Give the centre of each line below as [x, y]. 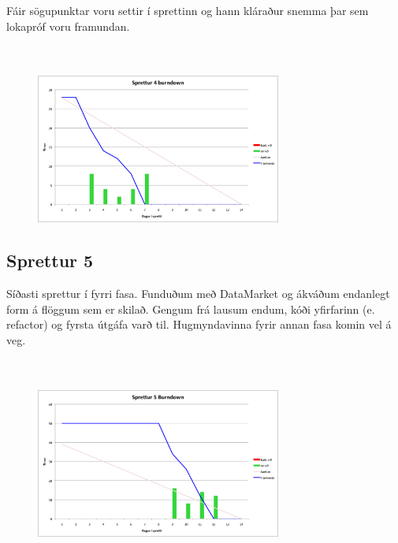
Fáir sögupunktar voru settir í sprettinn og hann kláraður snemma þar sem [188, 10]
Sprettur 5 [50, 260]
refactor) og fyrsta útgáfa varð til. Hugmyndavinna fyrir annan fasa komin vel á [199, 324]
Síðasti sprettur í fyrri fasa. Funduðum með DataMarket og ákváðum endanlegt [198, 294]
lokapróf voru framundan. [68, 26]
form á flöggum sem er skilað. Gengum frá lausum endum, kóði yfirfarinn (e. [191, 309]
